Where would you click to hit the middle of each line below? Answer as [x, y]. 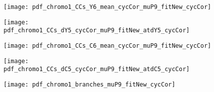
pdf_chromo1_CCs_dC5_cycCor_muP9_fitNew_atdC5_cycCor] [97, 69]
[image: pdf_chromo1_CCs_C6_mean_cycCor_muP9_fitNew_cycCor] [107, 46]
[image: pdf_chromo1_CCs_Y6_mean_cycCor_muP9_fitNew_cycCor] [107, 7]
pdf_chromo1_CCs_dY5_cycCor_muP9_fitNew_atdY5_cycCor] [97, 31]
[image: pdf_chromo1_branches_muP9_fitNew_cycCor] [89, 84]
